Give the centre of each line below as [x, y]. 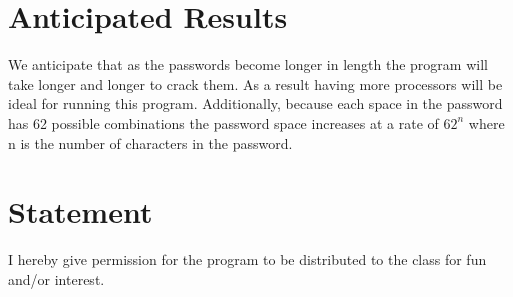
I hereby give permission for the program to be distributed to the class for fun [247, 259]
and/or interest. [56, 278]
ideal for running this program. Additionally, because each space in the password [255, 103]
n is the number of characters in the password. [150, 142]
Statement [80, 211]
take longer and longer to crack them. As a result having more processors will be [255, 83]
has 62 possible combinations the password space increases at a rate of [223, 122]
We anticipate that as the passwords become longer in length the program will [248, 64]
